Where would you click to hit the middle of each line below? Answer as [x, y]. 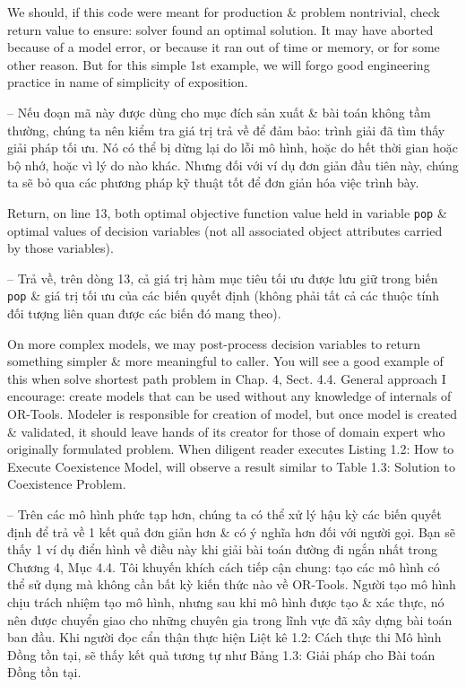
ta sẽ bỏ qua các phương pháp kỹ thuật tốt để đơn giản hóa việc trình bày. [213, 183]
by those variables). [60, 248]
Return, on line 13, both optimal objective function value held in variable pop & [227, 212]
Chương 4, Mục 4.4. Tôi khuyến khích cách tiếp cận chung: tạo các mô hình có [224, 566]
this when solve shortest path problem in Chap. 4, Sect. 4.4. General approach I [227, 378]
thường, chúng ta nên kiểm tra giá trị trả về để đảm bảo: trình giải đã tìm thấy [226, 130]
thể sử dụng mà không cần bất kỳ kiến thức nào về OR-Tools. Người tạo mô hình [232, 584]
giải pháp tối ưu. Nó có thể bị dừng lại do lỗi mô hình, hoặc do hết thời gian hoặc [233, 148]
